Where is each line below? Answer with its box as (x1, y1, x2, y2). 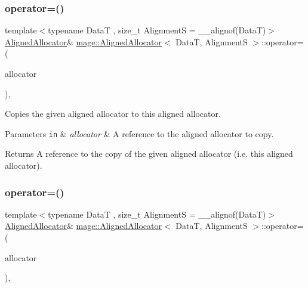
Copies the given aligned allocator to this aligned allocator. (5, 107, 221, 120)
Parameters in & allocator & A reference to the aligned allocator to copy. (5, 127, 274, 140)
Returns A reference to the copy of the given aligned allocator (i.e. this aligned (5, 147, 293, 160)
